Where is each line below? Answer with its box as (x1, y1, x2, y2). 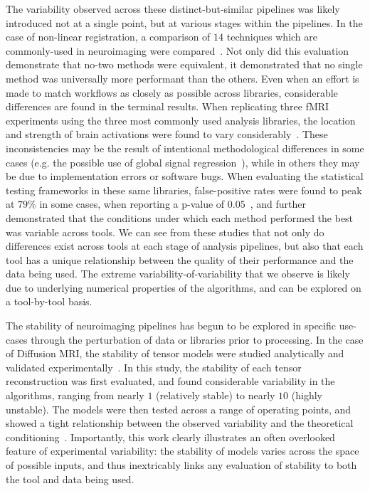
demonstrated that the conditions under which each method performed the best (6, 210, 354, 225)
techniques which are (226, 29, 317, 44)
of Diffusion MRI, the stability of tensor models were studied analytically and (6, 346, 344, 361)
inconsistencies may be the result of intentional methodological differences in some (6, 140, 364, 155)
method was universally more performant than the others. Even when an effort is (6, 70, 359, 85)
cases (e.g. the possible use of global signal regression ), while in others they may (6, 154, 360, 169)
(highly (291, 388, 322, 403)
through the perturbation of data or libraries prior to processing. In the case (31, 332, 364, 347)
